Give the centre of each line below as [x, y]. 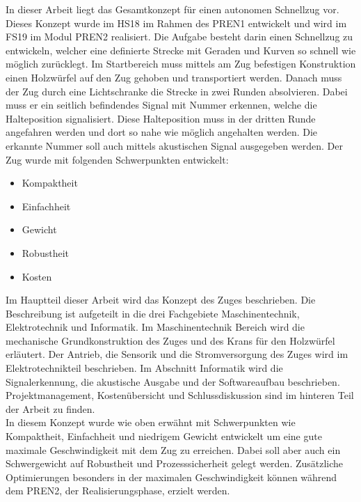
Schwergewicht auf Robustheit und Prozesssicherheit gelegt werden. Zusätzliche [175, 463]
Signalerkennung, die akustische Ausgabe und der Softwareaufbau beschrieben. [173, 381]
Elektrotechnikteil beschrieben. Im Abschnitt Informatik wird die [144, 368]
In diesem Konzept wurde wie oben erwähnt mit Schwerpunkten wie [151, 422]
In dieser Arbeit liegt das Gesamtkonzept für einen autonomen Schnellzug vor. [173, 9]
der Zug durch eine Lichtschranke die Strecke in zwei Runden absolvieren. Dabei [177, 91]
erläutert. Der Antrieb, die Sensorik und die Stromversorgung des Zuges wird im [177, 354]
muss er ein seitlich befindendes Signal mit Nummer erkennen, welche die [161, 105]
